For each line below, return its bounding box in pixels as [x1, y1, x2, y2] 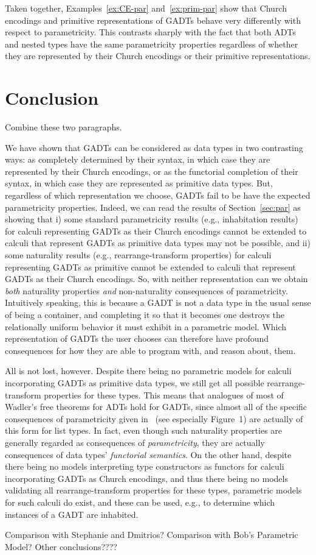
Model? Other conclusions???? [5, 540, 117, 553]
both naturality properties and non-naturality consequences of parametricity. [5, 284, 288, 297]
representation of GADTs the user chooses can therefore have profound [5, 332, 269, 345]
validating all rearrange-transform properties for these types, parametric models [5, 484, 302, 497]
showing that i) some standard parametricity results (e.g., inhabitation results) [5, 213, 298, 225]
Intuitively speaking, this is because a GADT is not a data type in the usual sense [5, 296, 311, 309]
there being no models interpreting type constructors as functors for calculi [5, 460, 284, 473]
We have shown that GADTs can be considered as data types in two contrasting [5, 141, 303, 154]
